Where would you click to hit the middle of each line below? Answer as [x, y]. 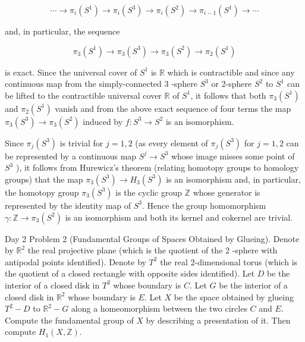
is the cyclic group [149, 192]
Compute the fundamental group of [69, 320]
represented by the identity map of [68, 205]
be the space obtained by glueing [234, 296]
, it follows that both [228, 95]
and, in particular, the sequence [62, 31]
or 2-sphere [232, 84]
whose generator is [227, 192]
